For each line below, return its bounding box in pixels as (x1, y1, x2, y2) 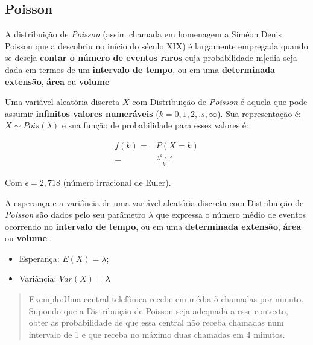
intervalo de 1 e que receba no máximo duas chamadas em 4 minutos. (28, 328, 285, 340)
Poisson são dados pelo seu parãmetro (5, 208, 146, 221)
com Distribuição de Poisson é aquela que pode (132, 95, 308, 108)
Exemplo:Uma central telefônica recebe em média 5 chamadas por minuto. (28, 293, 304, 305)
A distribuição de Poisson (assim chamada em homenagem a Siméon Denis (5, 28, 282, 40)
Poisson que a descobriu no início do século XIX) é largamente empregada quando (5, 39, 308, 52)
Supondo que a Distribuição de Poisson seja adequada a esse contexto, (28, 304, 289, 317)
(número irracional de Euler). (63, 176, 171, 188)
